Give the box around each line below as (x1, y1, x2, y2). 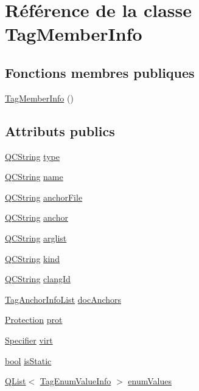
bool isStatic (5, 354, 52, 367)
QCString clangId (5, 272, 71, 285)
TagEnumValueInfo (40, 375, 111, 387)
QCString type (5, 150, 60, 162)
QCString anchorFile (5, 190, 83, 203)
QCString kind (5, 252, 60, 265)
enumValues (128, 375, 172, 387)
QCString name (5, 170, 63, 183)
